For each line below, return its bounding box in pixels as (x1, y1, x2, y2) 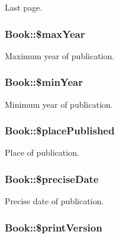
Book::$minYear (5, 75, 83, 89)
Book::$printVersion (5, 220, 102, 234)
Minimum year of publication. (5, 98, 113, 110)
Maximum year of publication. (5, 49, 115, 62)
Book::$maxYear (5, 26, 85, 41)
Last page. (5, 1, 43, 13)
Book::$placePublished (5, 123, 115, 138)
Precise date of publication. (5, 195, 104, 207)
